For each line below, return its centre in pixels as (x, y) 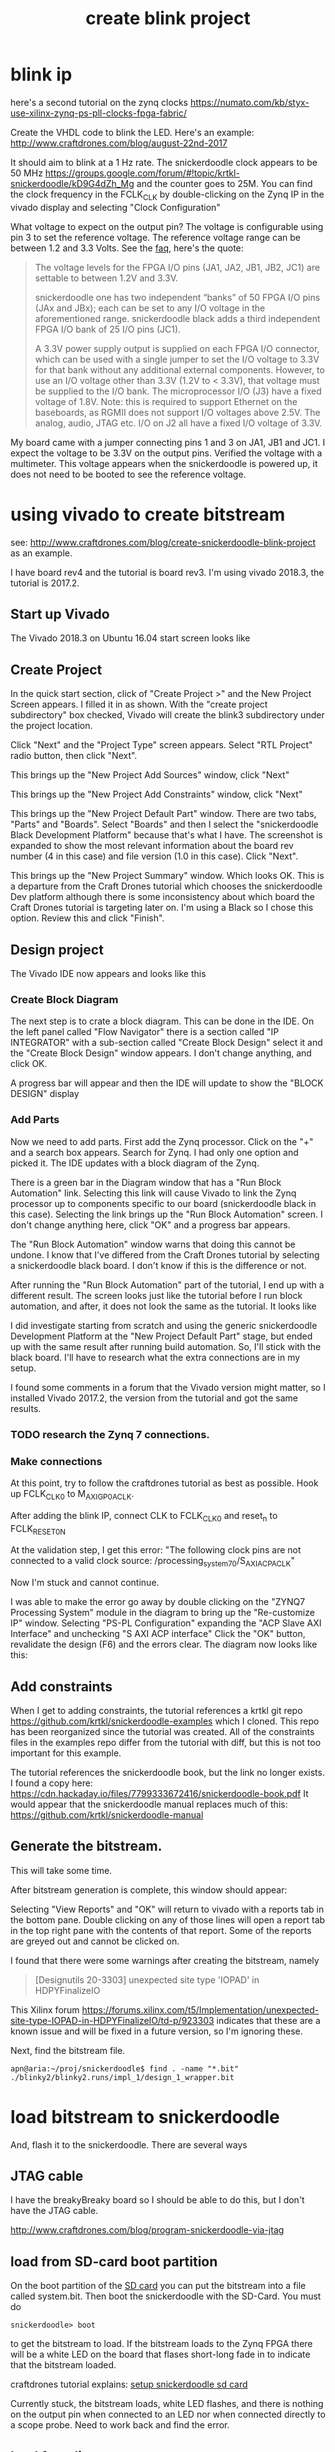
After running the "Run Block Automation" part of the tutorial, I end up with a (167, 1284)
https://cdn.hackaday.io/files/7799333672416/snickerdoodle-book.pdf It (159, 1793)
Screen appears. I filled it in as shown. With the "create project (139, 704)
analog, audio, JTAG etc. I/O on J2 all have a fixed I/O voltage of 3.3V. (178, 423)
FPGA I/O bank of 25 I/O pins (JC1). (108, 329)
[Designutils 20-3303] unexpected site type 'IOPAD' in (147, 1979)
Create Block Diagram (64, 1000)
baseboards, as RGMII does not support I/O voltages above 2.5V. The (177, 412)
